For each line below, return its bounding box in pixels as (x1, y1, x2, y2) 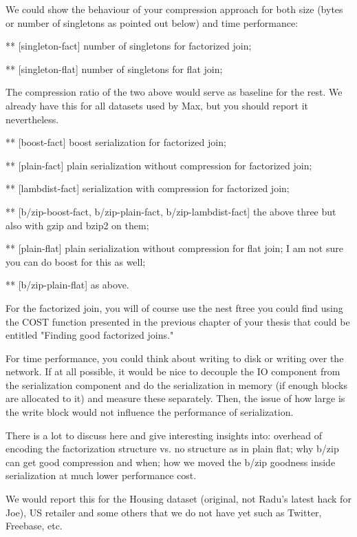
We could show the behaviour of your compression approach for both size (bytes (6, 2, 343, 16)
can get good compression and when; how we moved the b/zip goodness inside (6, 454, 336, 469)
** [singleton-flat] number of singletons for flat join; (6, 61, 223, 76)
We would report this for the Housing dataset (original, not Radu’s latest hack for (6, 492, 351, 506)
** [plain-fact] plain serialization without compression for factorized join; (6, 158, 312, 172)
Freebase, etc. (6, 518, 63, 533)
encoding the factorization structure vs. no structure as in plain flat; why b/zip (6, 441, 339, 456)
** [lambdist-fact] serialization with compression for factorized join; (6, 181, 290, 196)
